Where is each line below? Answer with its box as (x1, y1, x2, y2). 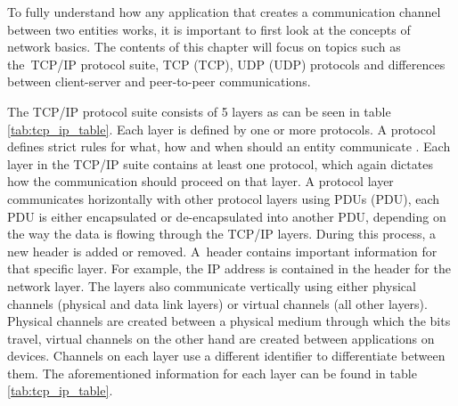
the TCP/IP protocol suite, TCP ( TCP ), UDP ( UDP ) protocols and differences (7, 54, 446, 73)
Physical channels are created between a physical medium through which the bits (7, 312, 451, 330)
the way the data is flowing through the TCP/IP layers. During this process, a (7, 224, 437, 243)
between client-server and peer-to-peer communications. (7, 72, 311, 91)
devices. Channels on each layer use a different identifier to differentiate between (7, 346, 446, 365)
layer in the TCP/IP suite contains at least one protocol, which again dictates (7, 154, 433, 173)
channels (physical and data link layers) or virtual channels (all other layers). (7, 294, 428, 313)
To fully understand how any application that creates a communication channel (7, 3, 441, 20)
